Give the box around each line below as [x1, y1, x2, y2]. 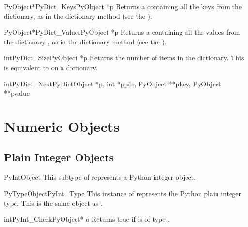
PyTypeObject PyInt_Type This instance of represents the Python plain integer [4, 188, 241, 198]
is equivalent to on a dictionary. [4, 62, 98, 72]
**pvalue [4, 88, 30, 98]
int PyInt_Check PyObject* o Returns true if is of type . [4, 214, 170, 224]
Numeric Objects [4, 116, 120, 136]
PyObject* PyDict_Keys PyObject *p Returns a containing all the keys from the [4, 1, 242, 11]
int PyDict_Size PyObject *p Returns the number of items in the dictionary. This [4, 53, 244, 63]
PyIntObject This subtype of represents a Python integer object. [4, 172, 196, 182]
